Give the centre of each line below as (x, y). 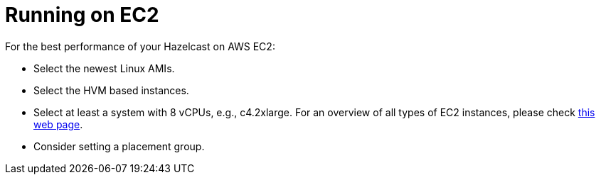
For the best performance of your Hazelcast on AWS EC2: (140, 46)
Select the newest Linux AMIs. (104, 68)
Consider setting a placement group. (119, 146)
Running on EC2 (82, 15)
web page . (58, 124)
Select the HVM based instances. (111, 90)
